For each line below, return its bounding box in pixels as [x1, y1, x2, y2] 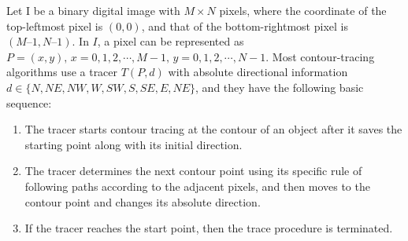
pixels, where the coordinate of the [219, 2, 387, 18]
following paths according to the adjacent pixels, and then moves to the [24, 177, 370, 194]
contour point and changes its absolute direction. [24, 193, 261, 210]
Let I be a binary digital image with [6, 2, 180, 18]
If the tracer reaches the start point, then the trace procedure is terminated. [24, 220, 393, 236]
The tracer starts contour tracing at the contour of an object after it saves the [24, 121, 402, 137]
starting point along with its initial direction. [24, 136, 243, 152]
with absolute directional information [168, 64, 348, 80]
